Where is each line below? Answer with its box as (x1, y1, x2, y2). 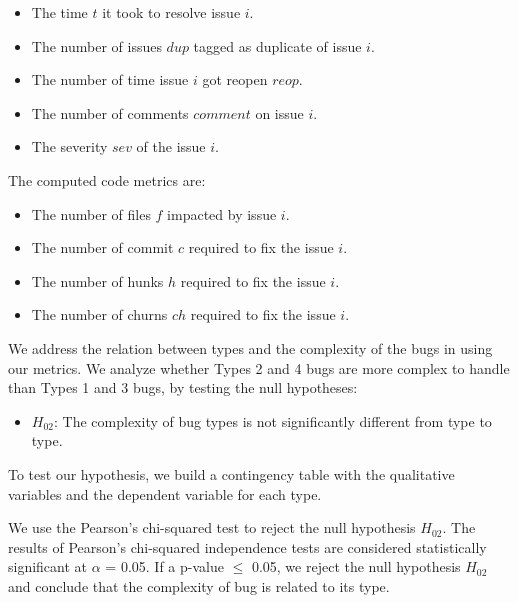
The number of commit (31, 237, 174, 258)
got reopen (202, 69, 268, 90)
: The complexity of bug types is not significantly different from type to (54, 410, 492, 431)
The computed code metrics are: (8, 169, 206, 190)
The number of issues (31, 35, 162, 56)
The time (31, 2, 88, 22)
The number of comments (31, 102, 189, 123)
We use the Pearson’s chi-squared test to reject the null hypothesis (8, 517, 416, 538)
